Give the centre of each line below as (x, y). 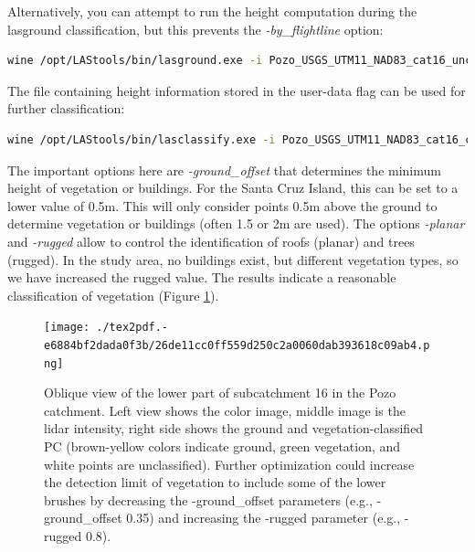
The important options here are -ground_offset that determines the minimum (224, 170)
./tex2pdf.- (132, 328)
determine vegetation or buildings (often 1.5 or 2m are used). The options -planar (236, 223)
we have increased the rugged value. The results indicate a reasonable (202, 277)
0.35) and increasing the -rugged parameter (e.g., (264, 518)
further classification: (66, 108)
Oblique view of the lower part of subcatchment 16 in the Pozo (220, 393)
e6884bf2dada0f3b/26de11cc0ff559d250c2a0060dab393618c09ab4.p (237, 345)
